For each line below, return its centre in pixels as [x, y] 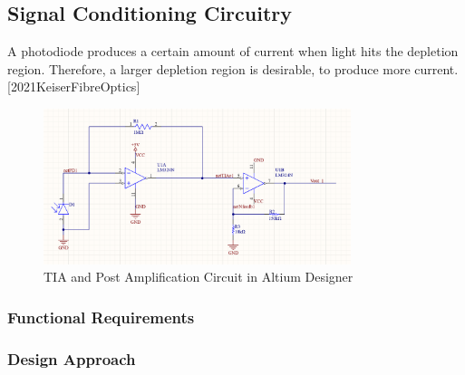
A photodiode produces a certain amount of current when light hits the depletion [233, 51]
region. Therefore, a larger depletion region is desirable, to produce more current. [233, 68]
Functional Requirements [101, 317]
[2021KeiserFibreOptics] [74, 87]
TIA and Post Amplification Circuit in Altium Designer [199, 277]
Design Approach [72, 358]
